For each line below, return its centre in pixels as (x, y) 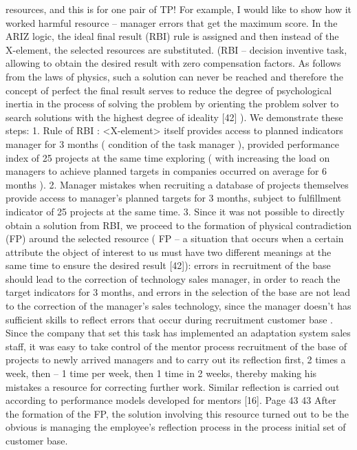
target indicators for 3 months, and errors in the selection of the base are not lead (178, 292)
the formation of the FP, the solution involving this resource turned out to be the (177, 413)
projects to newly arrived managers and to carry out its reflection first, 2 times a (176, 360)
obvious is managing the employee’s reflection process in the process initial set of (176, 427)
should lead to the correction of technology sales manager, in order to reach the (173, 278)
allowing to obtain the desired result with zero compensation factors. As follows (173, 63)
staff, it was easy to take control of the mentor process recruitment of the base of (176, 346)
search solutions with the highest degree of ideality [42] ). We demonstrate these (174, 117)
